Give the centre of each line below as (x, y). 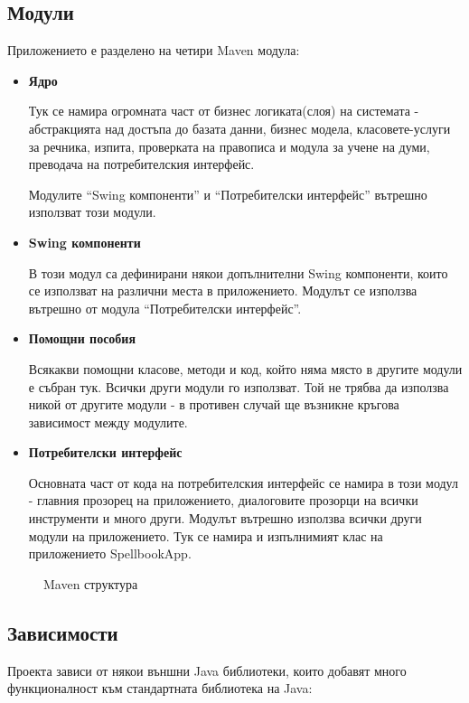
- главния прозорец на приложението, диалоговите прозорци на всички (223, 500)
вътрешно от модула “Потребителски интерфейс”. (165, 308)
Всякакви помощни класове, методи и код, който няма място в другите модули (245, 368)
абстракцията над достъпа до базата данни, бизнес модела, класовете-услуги (239, 128)
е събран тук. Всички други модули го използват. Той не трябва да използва (239, 386)
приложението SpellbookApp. (110, 553)
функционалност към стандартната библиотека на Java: (160, 688)
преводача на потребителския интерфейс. (141, 164)
